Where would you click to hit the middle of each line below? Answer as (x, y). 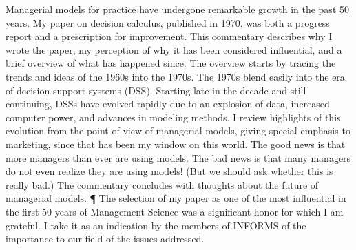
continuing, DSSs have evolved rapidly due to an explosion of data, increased (168, 104)
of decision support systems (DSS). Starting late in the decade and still (156, 90)
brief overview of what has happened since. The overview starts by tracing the (171, 63)
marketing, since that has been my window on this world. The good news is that (176, 144)
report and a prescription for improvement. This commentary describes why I (169, 36)
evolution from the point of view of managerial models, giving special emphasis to (178, 131)
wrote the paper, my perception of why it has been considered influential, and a (174, 49)
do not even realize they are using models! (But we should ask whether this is (169, 171)
